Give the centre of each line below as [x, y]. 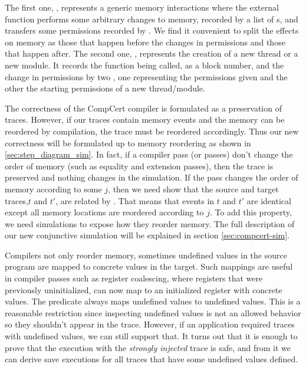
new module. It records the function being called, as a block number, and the [144, 65]
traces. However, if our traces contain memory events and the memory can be [145, 119]
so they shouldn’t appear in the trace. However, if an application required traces [150, 324]
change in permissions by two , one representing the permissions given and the [146, 76]
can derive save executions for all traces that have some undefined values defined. [152, 359]
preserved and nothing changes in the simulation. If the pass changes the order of [152, 177]
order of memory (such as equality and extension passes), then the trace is [139, 166]
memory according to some [53, 189]
